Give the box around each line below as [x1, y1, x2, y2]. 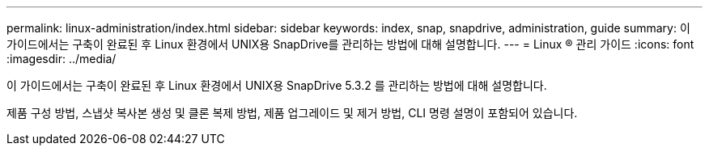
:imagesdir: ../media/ [6, 52, 117, 65]
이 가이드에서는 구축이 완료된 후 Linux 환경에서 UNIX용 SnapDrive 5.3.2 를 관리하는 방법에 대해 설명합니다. [6, 78, 547, 92]
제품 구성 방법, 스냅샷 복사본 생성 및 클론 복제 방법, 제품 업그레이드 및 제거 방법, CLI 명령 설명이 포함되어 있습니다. [6, 106, 578, 120]
